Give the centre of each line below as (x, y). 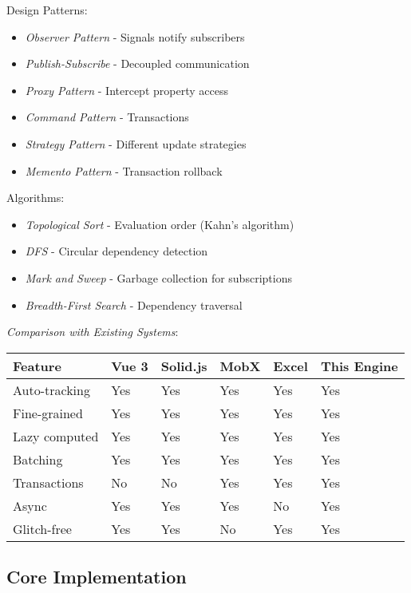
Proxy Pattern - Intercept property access (126, 90)
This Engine (359, 366)
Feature (37, 366)
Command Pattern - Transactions (107, 117)
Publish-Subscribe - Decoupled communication (137, 63)
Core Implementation (97, 577)
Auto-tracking (51, 389)
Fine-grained (48, 413)
